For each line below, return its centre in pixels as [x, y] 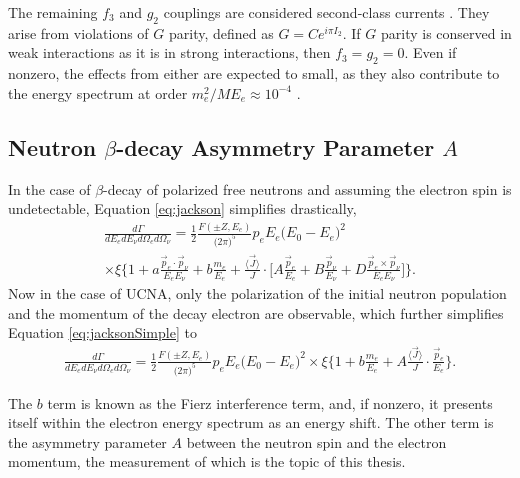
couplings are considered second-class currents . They [326, 12]
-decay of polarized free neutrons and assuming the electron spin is [307, 188]
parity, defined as [221, 32]
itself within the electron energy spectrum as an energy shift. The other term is [251, 422]
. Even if [430, 52]
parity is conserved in [446, 32]
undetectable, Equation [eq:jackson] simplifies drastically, [182, 208]
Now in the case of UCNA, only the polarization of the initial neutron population [257, 293]
